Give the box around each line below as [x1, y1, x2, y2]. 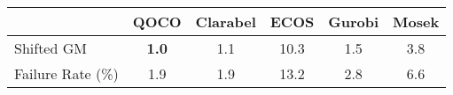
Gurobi [328, 11, 379, 32]
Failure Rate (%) [14, 63, 119, 84]
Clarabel [195, 11, 256, 32]
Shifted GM [14, 38, 87, 58]
